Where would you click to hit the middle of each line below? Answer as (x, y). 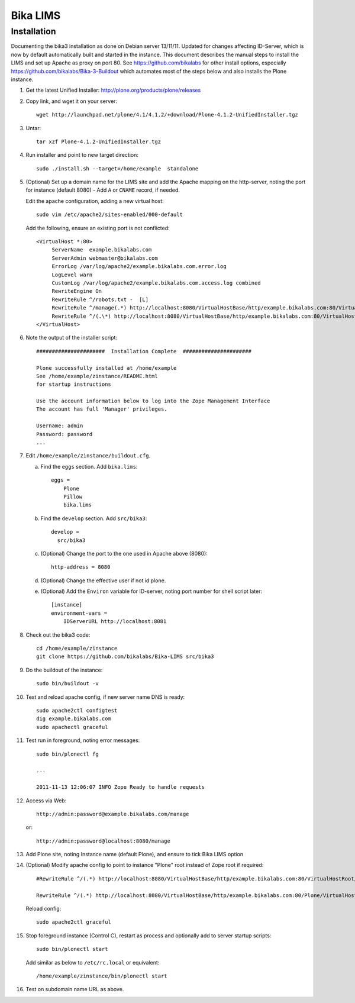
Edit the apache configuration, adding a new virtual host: (95, 201)
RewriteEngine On (77, 291)
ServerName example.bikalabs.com (102, 250)
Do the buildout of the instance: (64, 670)
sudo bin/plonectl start (72, 949)
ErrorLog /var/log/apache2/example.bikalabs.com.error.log (139, 267)
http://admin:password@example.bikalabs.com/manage (113, 814)
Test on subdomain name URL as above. (75, 989)
